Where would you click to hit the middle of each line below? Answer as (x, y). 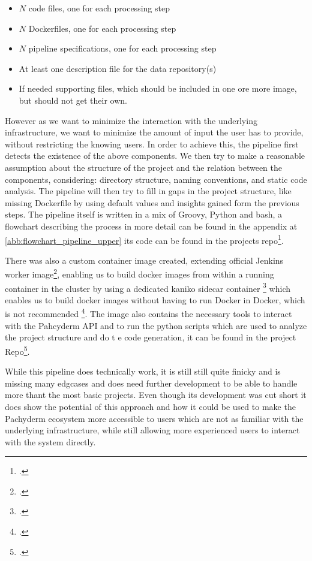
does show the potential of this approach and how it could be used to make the (150, 406)
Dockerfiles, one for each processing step (102, 28)
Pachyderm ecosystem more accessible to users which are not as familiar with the (154, 418)
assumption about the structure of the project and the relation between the (144, 167)
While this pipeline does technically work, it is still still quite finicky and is (143, 371)
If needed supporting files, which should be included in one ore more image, (158, 88)
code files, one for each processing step (99, 8)
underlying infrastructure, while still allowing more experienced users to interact (152, 430)
